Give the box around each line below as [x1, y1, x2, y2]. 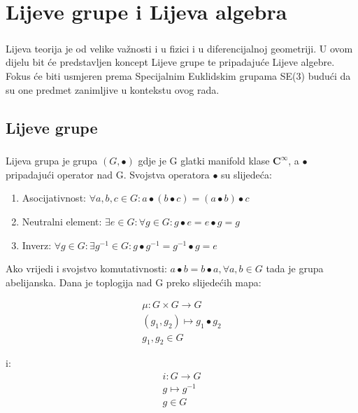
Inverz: [22, 237, 52, 252]
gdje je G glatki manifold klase [138, 153, 270, 168]
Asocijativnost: [22, 190, 86, 205]
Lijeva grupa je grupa [6, 153, 98, 168]
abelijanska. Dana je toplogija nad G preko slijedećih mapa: [6, 274, 262, 289]
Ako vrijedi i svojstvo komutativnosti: [6, 261, 167, 276]
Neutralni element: [22, 214, 102, 229]
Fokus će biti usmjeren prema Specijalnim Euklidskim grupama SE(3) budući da [6, 68, 351, 83]
